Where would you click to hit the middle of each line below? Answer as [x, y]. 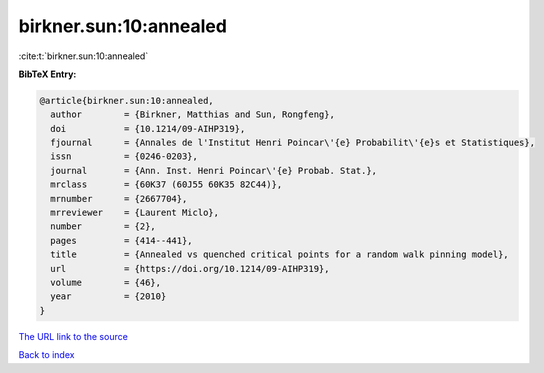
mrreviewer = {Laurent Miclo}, [135, 213]
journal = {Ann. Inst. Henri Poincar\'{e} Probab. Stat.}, [214, 170]
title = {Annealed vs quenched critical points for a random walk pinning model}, [279, 254]
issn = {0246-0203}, [124, 156]
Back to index [46, 355]
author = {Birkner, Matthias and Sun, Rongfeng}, [192, 114]
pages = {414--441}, [122, 240]
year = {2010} [108, 296]
